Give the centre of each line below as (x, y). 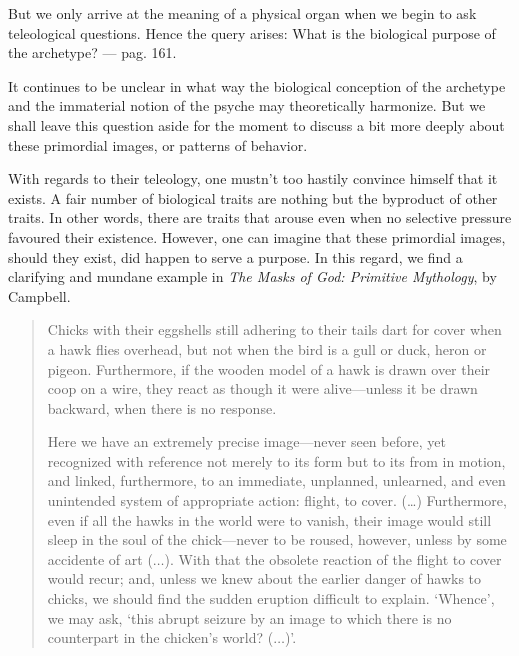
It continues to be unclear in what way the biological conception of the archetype (257, 85)
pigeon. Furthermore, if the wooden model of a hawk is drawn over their (269, 368)
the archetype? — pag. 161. (92, 52)
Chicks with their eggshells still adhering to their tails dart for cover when (274, 329)
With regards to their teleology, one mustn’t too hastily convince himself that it (253, 178)
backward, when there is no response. (162, 407)
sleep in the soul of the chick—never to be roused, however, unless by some (277, 539)
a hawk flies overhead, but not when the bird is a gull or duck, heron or (267, 348)
